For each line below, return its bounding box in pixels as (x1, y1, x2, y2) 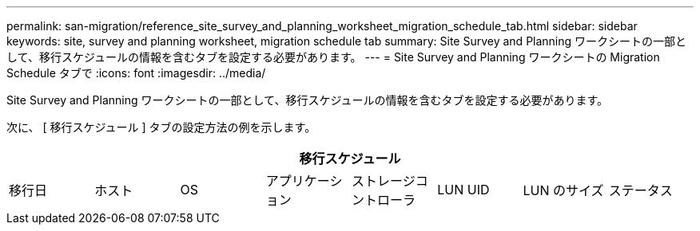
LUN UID (437, 182, 490, 198)
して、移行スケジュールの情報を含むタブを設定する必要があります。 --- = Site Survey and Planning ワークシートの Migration (6, 50, 660, 64)
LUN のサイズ (523, 182, 604, 198)
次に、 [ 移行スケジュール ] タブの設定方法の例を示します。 (6, 120, 316, 134)
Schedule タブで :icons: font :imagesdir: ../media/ (6, 66, 266, 80)
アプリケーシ (265, 173, 343, 189)
